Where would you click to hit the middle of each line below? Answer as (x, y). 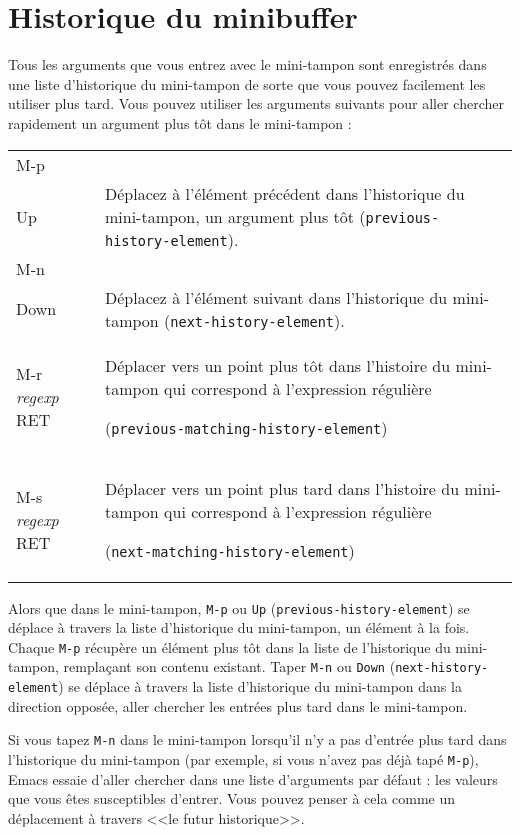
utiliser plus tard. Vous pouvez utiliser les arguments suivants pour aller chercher (256, 103)
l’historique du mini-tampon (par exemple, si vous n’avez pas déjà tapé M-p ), (243, 758)
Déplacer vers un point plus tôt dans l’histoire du (277, 365)
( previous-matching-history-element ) (246, 427)
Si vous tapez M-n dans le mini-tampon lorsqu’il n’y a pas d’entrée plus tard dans (257, 739)
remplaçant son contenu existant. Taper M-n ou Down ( (229, 666)
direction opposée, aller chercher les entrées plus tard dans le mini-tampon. (238, 705)
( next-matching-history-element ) (229, 550)
